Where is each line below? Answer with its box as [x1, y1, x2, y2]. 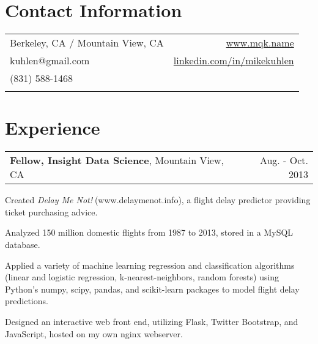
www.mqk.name [226, 36, 294, 50]
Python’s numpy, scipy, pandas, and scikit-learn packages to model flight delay [5, 282, 300, 295]
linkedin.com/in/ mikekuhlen [173, 53, 294, 68]
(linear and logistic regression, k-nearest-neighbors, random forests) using [5, 271, 279, 283]
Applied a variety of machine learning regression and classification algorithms [5, 258, 295, 271]
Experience [5, 115, 100, 140]
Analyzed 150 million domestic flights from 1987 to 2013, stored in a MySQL [5, 226, 294, 239]
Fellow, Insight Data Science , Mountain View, [10, 153, 224, 168]
